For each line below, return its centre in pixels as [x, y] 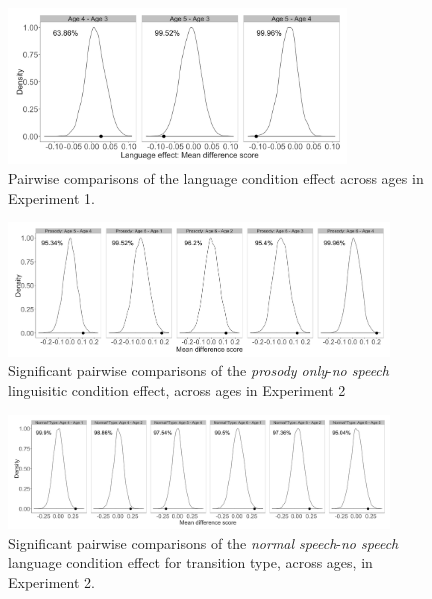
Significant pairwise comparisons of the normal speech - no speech [203, 542]
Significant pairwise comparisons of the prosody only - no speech [198, 370]
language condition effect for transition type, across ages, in [190, 562]
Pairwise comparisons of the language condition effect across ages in [216, 177]
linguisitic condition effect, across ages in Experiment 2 [177, 389]
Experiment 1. [51, 197]
